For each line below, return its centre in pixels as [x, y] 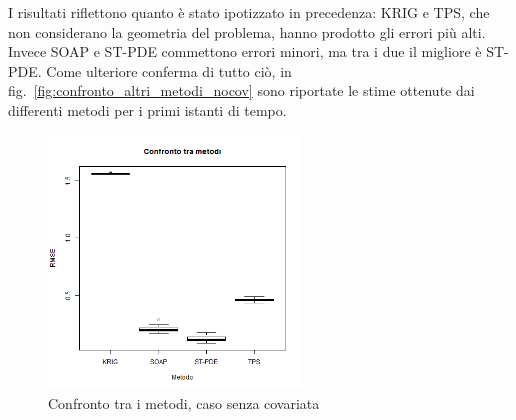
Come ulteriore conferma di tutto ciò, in [169, 70]
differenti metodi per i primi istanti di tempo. [147, 109]
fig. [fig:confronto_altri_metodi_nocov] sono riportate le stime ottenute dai [241, 90]
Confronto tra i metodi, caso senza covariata [184, 402]
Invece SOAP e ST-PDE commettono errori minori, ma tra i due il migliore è [245, 51]
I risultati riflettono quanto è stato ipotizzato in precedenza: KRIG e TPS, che [249, 12]
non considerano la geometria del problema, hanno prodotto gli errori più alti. [247, 31]
